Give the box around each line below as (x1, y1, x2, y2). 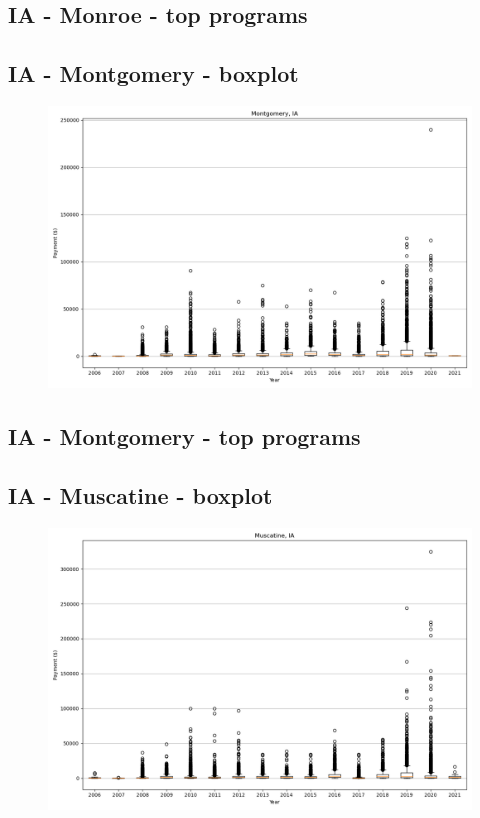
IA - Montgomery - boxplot (8, 58, 299, 89)
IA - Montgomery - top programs (8, 421, 361, 452)
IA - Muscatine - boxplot (8, 480, 273, 511)
